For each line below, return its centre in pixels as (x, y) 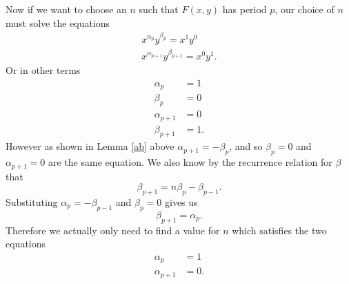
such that (159, 9)
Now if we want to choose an (66, 9)
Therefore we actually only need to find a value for (113, 230)
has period (245, 9)
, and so (246, 146)
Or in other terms (43, 70)
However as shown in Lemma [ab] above (90, 146)
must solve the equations (58, 22)
